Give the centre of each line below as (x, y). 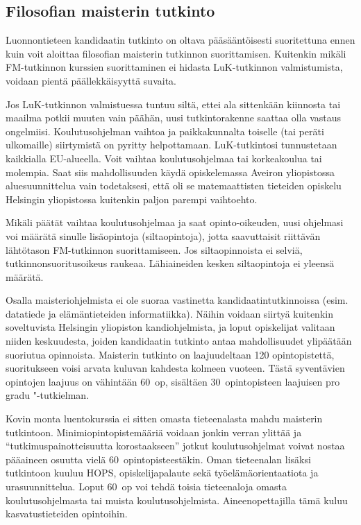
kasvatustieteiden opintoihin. (67, 514)
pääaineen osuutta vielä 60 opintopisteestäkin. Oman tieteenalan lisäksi (158, 459)
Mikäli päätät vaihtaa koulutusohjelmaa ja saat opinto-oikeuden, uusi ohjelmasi (175, 222)
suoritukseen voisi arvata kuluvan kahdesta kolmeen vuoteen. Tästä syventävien (175, 368)
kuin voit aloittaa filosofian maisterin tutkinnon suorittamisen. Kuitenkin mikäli (176, 53)
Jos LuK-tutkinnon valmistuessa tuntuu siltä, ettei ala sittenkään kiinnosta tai (173, 104)
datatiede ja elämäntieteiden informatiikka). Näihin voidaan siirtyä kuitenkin (169, 313)
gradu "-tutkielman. (48, 395)
